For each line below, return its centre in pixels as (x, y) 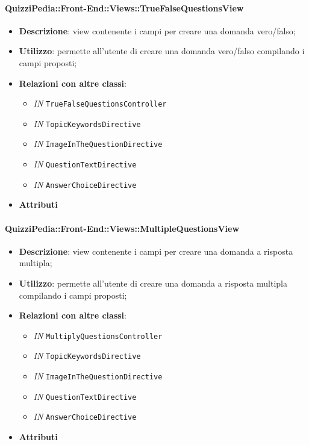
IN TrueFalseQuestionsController (100, 103)
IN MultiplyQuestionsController (98, 335)
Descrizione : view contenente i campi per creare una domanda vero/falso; (157, 30)
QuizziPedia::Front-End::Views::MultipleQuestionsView (122, 228)
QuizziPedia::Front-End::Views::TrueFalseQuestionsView (124, 8)
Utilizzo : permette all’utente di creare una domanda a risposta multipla (153, 283)
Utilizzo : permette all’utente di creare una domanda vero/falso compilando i (162, 51)
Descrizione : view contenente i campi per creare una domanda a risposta (156, 251)
